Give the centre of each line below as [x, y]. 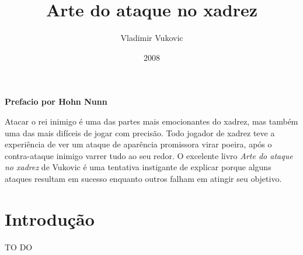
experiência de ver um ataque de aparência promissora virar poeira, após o [138, 144]
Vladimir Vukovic [152, 38]
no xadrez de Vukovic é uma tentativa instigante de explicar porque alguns [138, 167]
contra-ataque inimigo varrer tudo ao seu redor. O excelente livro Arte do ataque [149, 155]
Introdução [50, 218]
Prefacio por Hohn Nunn [56, 101]
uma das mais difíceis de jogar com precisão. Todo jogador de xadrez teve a [140, 132]
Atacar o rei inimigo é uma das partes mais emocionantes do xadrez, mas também [151, 121]
